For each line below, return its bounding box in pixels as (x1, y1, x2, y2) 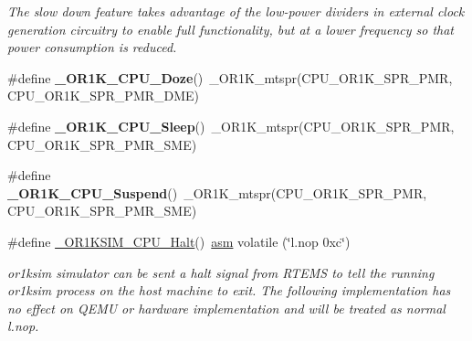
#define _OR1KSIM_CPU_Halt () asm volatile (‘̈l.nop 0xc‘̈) (7, 231, 351, 250)
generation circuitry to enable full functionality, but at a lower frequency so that (7, 19, 455, 38)
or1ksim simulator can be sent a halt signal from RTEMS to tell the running (7, 262, 435, 282)
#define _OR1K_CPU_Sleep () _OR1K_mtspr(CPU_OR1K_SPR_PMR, (7, 116, 455, 135)
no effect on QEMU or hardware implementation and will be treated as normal (7, 298, 446, 317)
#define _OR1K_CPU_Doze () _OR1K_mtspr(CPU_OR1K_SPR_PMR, (7, 68, 453, 87)
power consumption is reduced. (7, 37, 177, 57)
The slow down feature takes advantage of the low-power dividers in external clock (7, 2, 465, 20)
